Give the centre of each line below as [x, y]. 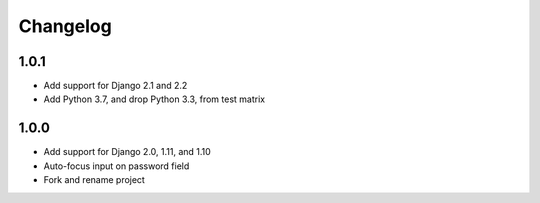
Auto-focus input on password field [116, 166]
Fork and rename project [94, 180]
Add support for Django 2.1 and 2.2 [115, 86]
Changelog [65, 26]
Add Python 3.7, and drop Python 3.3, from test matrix [154, 99]
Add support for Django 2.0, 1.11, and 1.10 [127, 152]
